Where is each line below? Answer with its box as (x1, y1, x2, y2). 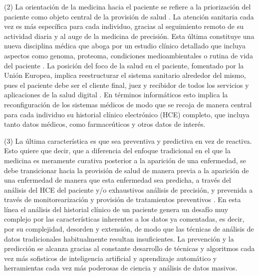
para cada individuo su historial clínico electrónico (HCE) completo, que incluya (4, 109, 250, 119)
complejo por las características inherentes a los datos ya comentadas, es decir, (4, 214, 245, 224)
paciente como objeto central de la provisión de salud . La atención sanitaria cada (4, 11, 254, 21)
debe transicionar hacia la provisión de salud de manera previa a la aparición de (4, 165, 249, 175)
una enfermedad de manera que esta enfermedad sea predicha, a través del (4, 175, 231, 185)
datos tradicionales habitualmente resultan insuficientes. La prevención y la (4, 233, 234, 244)
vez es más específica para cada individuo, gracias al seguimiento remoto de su (4, 21, 244, 31)
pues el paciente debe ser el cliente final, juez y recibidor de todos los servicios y (4, 79, 249, 90)
